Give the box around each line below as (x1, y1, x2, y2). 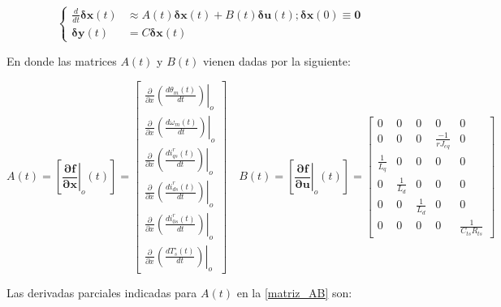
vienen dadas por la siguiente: (202, 52, 351, 69)
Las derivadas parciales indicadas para (6, 284, 197, 301)
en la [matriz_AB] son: (236, 284, 352, 301)
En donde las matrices (6, 52, 117, 69)
